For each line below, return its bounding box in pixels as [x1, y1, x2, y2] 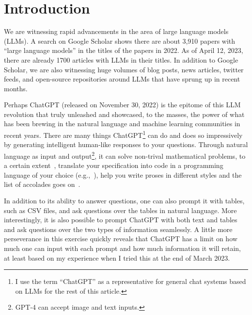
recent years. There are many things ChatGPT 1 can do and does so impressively [4, 129, 243, 140]
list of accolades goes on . [4, 179, 80, 189]
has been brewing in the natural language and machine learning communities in [4, 118, 240, 129]
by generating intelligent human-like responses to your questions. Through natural [4, 139, 248, 149]
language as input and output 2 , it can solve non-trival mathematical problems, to [4, 149, 246, 161]
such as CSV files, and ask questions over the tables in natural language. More [4, 205, 237, 215]
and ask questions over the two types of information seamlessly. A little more [4, 224, 233, 234]
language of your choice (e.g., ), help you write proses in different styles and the [4, 169, 242, 180]
